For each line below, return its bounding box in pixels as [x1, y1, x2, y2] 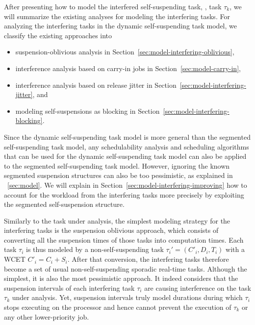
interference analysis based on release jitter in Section [15, 79, 177, 90]
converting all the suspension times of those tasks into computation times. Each [4, 234, 244, 245]
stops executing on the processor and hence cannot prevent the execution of [4, 302, 231, 312]
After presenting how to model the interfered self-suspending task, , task [4, 1, 222, 11]
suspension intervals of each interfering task [4, 282, 135, 293]
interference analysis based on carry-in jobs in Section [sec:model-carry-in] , [15, 63, 241, 73]
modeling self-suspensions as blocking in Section [15, 105, 160, 116]
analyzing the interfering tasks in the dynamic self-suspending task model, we [4, 21, 237, 31]
